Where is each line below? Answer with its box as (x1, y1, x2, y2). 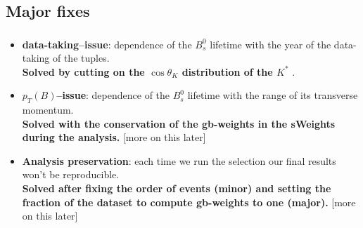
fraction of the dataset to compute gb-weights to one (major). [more (22, 194, 356, 209)
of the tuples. (52, 51, 110, 65)
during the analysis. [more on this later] (22, 130, 206, 145)
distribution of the (181, 64, 273, 79)
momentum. (22, 102, 74, 117)
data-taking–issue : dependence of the (22, 36, 192, 51)
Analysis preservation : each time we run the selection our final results (22, 153, 336, 168)
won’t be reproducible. (22, 167, 120, 182)
